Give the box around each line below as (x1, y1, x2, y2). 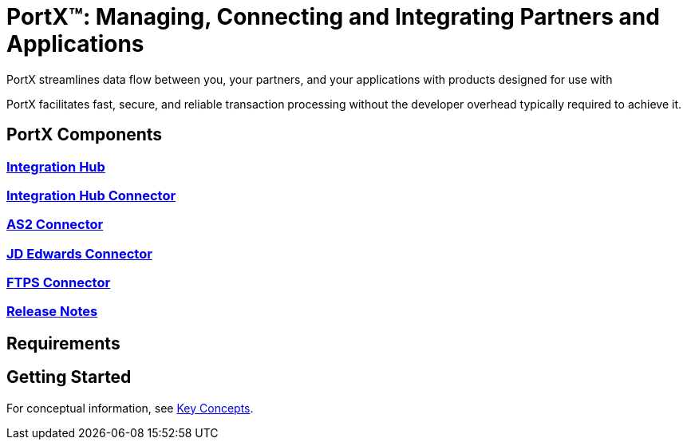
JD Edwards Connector (6, 245, 152, 262)
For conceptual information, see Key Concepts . (6, 401, 254, 415)
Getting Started (6, 367, 132, 388)
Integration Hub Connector (6, 187, 176, 203)
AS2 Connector (6, 216, 104, 233)
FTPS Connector (6, 274, 111, 291)
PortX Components (6, 124, 163, 145)
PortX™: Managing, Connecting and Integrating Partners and (6, 3, 660, 30)
